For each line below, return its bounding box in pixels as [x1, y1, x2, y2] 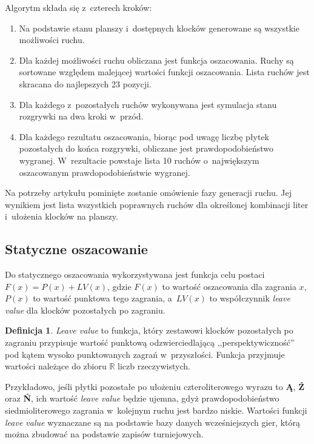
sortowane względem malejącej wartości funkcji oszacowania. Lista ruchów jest [19, 66, 310, 78]
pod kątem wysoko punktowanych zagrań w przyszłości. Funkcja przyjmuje [5, 348, 285, 360]
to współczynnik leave [209, 292, 290, 304]
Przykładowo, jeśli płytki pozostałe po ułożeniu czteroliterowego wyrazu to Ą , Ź [5, 380, 304, 392]
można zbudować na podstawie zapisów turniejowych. [5, 428, 204, 440]
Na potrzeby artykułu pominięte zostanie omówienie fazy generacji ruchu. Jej [5, 186, 292, 199]
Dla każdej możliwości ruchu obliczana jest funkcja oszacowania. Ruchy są [19, 53, 294, 66]
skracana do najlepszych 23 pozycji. [19, 77, 152, 90]
